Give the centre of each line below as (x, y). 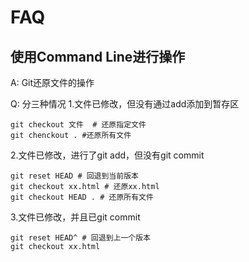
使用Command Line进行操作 (98, 56)
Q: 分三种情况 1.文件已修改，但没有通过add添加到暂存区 (125, 104)
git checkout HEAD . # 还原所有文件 (82, 197)
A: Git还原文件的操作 (52, 82)
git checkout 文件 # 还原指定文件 (78, 125)
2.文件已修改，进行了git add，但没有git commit (107, 155)
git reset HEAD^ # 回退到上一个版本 (80, 238)
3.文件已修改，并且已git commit (75, 217)
